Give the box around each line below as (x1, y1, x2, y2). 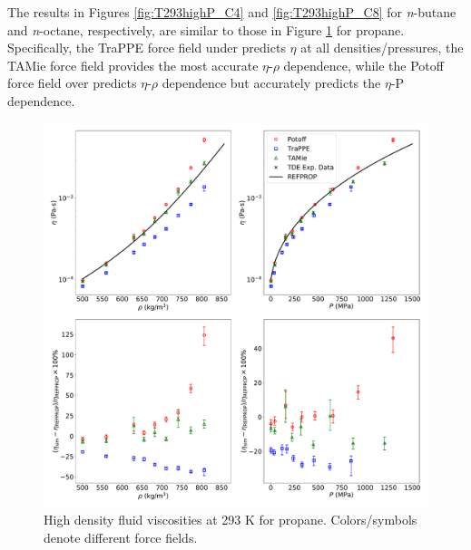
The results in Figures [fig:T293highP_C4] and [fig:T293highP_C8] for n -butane (7, 3, 456, 21)
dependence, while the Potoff (283, 55, 444, 74)
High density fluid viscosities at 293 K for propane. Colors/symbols (44, 510, 417, 529)
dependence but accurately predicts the (162, 73, 381, 92)
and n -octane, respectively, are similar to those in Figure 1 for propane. (7, 20, 405, 39)
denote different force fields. (44, 527, 198, 546)
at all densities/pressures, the (300, 38, 464, 57)
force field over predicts (7, 73, 137, 92)
